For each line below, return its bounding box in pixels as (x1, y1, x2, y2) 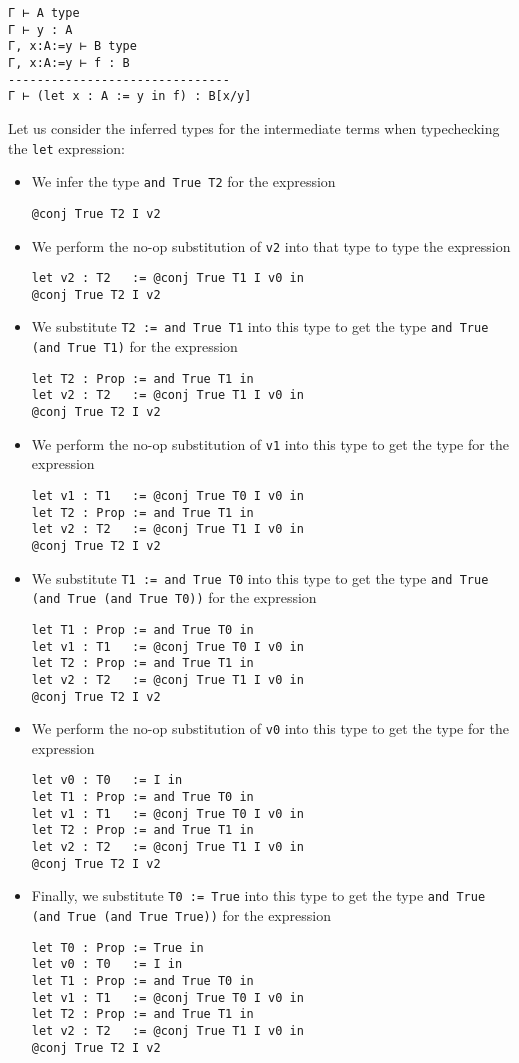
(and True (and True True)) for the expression (31, 905, 331, 926)
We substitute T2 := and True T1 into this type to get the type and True (31, 316, 489, 337)
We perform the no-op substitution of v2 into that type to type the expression (31, 235, 511, 256)
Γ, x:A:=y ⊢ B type (8, 39, 137, 54)
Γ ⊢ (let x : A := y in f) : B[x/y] (8, 89, 252, 104)
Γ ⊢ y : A (8, 22, 73, 37)
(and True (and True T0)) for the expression (31, 587, 317, 608)
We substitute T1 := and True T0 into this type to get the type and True (31, 567, 489, 588)
